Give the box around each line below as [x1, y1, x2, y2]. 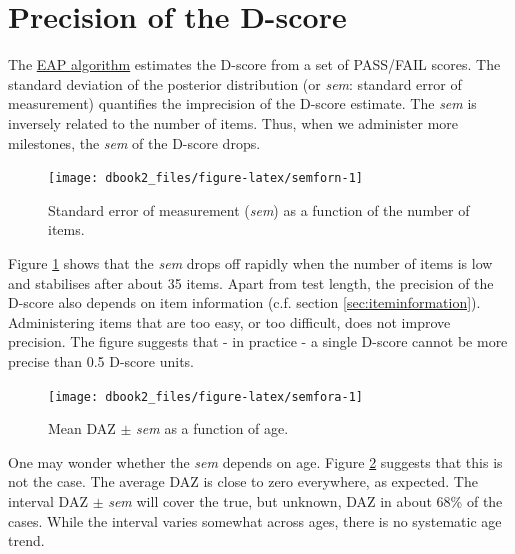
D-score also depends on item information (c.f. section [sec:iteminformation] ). [8, 292, 481, 313]
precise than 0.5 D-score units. [8, 350, 194, 371]
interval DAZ [8, 490, 88, 511]
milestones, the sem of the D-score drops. [8, 132, 261, 153]
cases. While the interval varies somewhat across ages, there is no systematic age [8, 510, 502, 531]
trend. [8, 530, 45, 551]
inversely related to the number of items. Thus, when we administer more [8, 112, 459, 133]
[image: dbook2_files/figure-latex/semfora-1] [48, 389, 363, 404]
